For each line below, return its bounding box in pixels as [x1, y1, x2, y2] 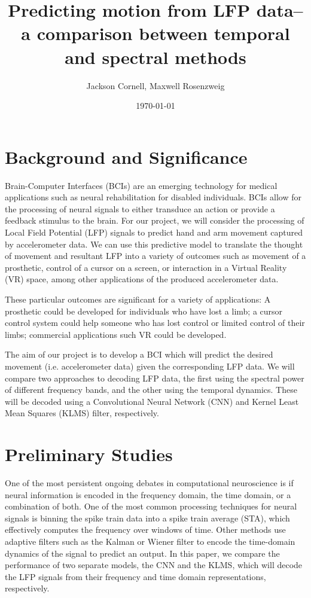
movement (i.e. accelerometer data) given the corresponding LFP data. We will [5, 359, 295, 372]
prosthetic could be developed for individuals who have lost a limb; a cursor [5, 304, 283, 317]
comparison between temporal [36, 21, 290, 45]
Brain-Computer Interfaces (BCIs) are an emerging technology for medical [5, 179, 278, 191]
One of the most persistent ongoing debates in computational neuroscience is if [5, 477, 294, 489]
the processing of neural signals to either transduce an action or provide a [5, 202, 275, 215]
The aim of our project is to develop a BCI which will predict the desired [5, 348, 273, 361]
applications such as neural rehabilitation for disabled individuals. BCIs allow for [5, 191, 301, 203]
